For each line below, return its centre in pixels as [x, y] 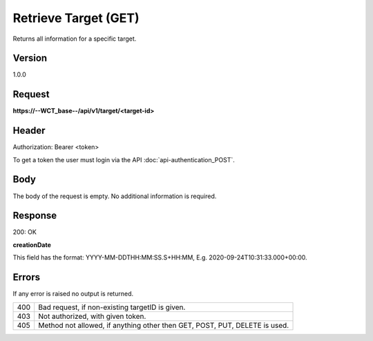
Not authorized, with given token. [92, 316]
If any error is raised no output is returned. [73, 294]
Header [29, 131]
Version [30, 58]
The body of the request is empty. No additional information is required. [115, 196]
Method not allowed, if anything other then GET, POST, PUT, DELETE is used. [164, 325]
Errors [27, 277]
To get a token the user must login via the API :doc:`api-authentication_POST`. [124, 159]
